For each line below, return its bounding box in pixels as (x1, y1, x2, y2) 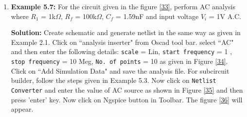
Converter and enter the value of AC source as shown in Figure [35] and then (11, 84, 243, 95)
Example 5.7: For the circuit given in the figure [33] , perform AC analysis (11, 1, 235, 11)
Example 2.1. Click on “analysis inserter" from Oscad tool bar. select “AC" (11, 37, 234, 47)
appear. (11, 104, 34, 114)
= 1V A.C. (209, 11, 242, 21)
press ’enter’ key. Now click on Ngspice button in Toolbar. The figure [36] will (11, 94, 243, 104)
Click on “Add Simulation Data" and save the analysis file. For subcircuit (11, 65, 229, 76)
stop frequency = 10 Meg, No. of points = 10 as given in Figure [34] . (11, 56, 228, 66)
